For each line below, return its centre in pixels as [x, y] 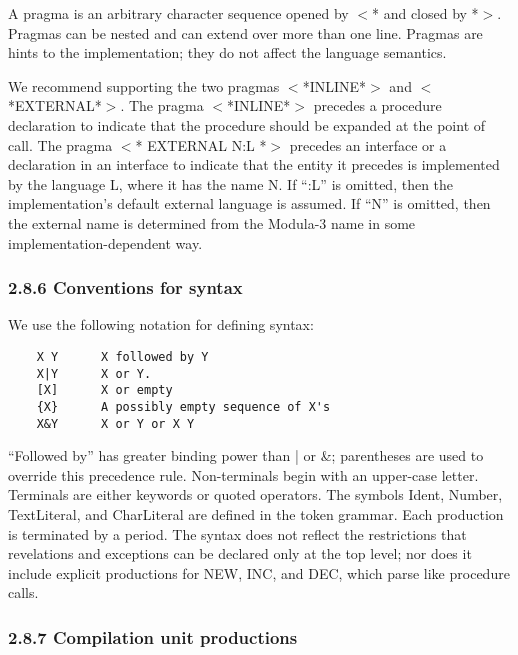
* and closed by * [425, 13]
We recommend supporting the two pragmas [144, 85]
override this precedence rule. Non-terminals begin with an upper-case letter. [243, 474]
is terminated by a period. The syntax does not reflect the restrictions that [237, 533]
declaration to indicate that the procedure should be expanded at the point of [247, 124]
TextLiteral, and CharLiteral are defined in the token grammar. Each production [256, 514]
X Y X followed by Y [122, 356]
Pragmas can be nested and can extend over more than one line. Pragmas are [245, 32]
